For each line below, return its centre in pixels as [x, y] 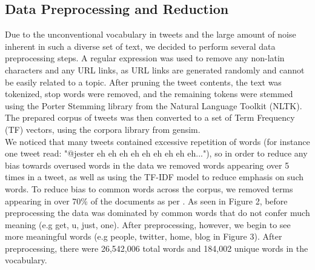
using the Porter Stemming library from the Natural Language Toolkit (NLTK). [154, 105]
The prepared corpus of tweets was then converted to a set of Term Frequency [150, 117]
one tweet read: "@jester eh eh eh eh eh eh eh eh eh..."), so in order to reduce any [156, 153]
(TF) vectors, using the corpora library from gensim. [103, 129]
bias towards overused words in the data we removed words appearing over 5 [147, 165]
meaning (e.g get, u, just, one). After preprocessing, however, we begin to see [148, 224]
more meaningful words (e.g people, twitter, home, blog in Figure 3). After [144, 236]
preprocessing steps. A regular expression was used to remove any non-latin [145, 58]
